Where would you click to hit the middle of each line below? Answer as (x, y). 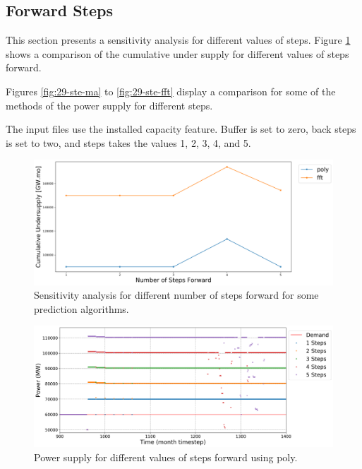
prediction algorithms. (82, 308)
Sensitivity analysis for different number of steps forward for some (176, 295)
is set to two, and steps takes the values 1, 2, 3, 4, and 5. (128, 142)
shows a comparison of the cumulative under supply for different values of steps (177, 53)
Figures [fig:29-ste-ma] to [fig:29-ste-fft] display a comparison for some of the (171, 91)
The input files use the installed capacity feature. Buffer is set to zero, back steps (181, 129)
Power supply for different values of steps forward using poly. (166, 457)
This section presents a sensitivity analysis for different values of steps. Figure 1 (178, 40)
